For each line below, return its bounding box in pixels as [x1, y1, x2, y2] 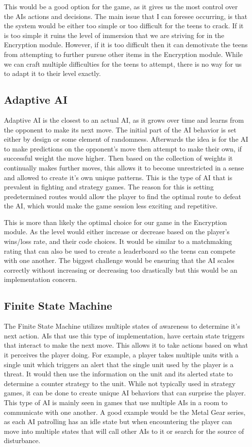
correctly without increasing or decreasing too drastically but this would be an [4, 264, 237, 275]
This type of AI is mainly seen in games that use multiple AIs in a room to [4, 397, 228, 407]
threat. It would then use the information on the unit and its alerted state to [4, 369, 233, 379]
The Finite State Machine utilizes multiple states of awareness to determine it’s [4, 321, 240, 331]
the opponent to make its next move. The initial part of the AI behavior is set [4, 124, 236, 134]
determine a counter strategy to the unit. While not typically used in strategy [4, 378, 235, 388]
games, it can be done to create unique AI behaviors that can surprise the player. [4, 388, 246, 398]
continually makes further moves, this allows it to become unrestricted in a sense [4, 162, 244, 172]
